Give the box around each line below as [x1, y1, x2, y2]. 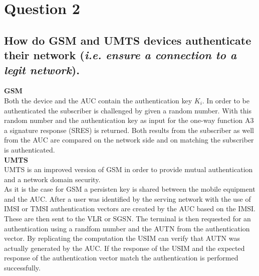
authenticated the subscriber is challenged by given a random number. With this [4, 105, 251, 115]
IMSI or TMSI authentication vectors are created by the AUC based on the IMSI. [4, 203, 255, 214]
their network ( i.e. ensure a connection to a [4, 47, 237, 63]
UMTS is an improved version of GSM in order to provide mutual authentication [4, 164, 253, 175]
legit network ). [4, 62, 80, 77]
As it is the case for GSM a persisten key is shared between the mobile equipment [4, 184, 255, 194]
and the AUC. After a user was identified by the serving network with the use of [4, 193, 251, 204]
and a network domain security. [4, 174, 101, 184]
